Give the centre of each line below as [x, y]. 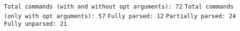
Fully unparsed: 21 [35, 24]
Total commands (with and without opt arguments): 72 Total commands [119, 7]
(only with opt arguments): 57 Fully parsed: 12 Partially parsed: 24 [120, 16]
